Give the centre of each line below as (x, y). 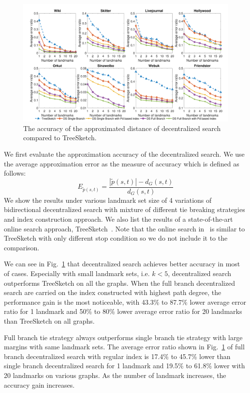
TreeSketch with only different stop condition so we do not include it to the (116, 238)
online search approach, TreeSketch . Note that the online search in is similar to (125, 228)
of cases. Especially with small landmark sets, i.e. (77, 273)
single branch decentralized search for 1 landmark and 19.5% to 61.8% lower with (125, 366)
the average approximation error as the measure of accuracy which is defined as (122, 163)
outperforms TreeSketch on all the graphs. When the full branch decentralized (119, 283)
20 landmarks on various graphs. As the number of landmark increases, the (115, 375)
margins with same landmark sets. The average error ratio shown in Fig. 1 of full (124, 347)
